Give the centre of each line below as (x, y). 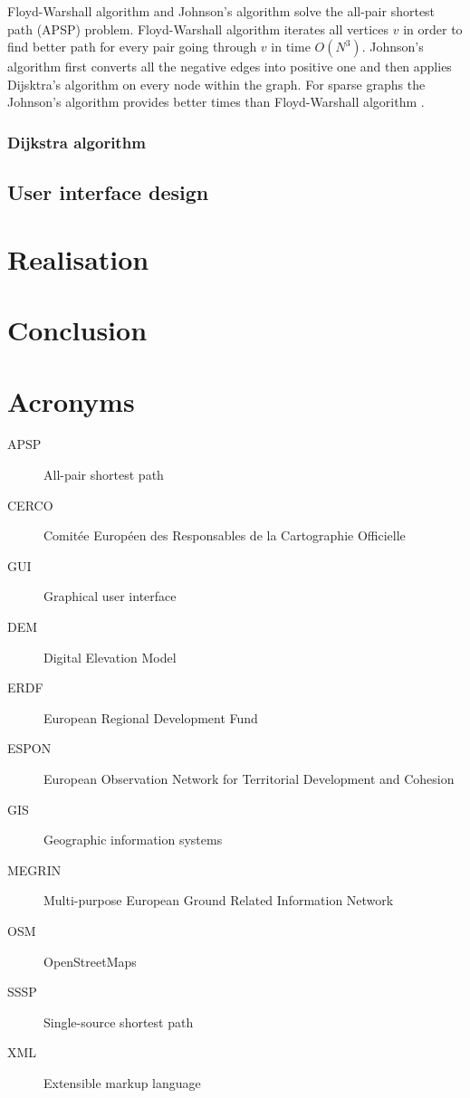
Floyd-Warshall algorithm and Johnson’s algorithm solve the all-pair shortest (221, 11)
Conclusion (77, 330)
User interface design (108, 192)
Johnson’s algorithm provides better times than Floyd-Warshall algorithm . (216, 102)
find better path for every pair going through (132, 47)
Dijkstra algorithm (77, 142)
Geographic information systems (133, 840)
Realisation (78, 258)
